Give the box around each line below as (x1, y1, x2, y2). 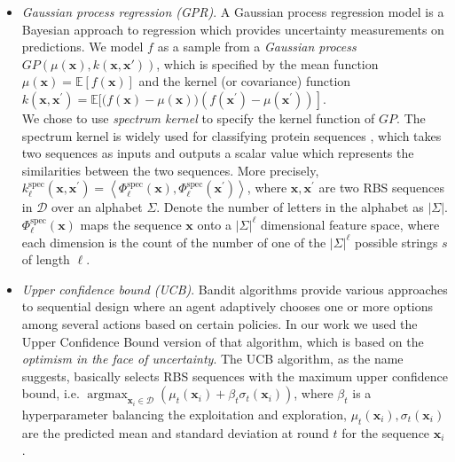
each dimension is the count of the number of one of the (21, 232, 326, 251)
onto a (197, 215, 232, 233)
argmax (87, 388, 128, 402)
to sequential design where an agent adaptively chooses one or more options (21, 297, 434, 316)
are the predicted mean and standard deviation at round (21, 423, 329, 442)
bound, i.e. (21, 384, 80, 403)
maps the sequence (80, 215, 182, 233)
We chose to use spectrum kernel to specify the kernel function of (21, 108, 375, 127)
